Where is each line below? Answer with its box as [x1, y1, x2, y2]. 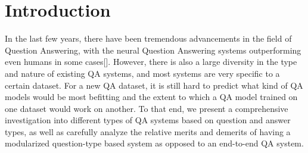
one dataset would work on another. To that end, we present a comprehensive [5, 102, 288, 114]
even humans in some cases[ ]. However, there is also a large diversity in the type [5, 55, 297, 68]
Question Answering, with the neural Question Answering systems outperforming [5, 43, 301, 56]
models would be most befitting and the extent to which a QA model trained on [5, 90, 298, 103]
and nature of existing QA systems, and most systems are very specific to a [5, 67, 280, 79]
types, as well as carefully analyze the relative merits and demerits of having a [5, 125, 291, 138]
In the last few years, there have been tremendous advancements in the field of [5, 32, 292, 45]
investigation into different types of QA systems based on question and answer [5, 114, 291, 126]
